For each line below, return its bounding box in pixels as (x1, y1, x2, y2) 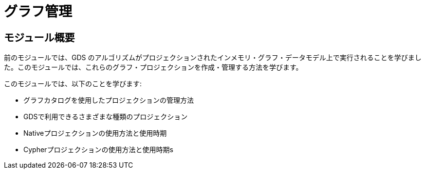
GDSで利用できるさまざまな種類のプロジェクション (23, 112, 188, 121)
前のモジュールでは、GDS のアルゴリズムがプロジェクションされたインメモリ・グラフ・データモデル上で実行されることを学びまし (4, 53, 422, 62)
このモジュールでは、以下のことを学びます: (4, 79, 142, 88)
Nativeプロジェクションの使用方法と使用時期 (23, 129, 167, 138)
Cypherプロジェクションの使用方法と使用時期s (23, 145, 173, 154)
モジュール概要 (4, 31, 75, 44)
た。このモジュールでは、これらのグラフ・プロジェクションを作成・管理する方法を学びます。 (4, 63, 303, 72)
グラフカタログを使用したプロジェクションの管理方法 (23, 96, 194, 105)
